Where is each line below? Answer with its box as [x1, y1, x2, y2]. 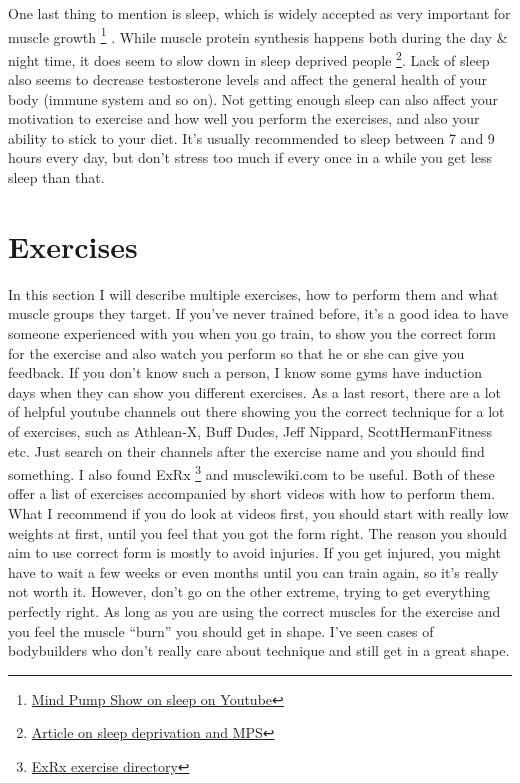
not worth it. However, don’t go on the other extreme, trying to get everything [8, 581, 491, 602]
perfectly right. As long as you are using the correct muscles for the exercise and [8, 600, 501, 621]
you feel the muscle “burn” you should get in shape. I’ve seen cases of [8, 620, 434, 641]
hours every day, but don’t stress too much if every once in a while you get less [8, 147, 492, 168]
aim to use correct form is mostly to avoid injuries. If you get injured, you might [8, 542, 501, 563]
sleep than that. [8, 167, 105, 188]
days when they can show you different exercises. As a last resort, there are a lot [8, 381, 502, 402]
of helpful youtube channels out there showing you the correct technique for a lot [8, 401, 505, 422]
